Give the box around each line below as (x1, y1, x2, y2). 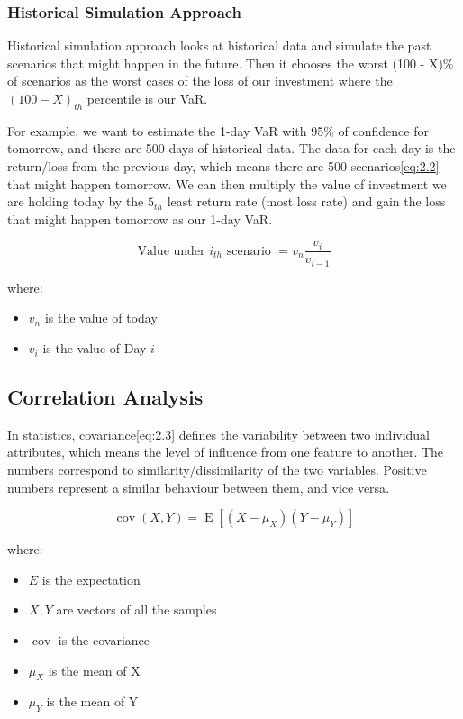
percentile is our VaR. (86, 89, 208, 107)
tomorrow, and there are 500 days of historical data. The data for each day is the (7, 139, 456, 158)
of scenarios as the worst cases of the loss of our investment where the (7, 71, 393, 90)
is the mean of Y (46, 692, 139, 711)
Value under (137, 244, 205, 258)
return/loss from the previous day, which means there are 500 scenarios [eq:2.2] (7, 156, 440, 175)
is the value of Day (42, 339, 147, 358)
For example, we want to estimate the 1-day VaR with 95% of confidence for (7, 121, 429, 140)
